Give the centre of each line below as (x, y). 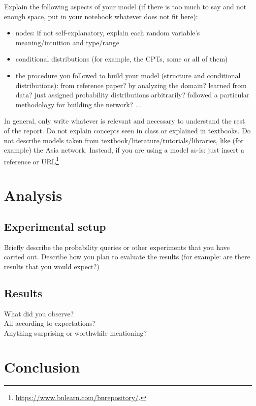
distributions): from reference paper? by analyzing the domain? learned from (131, 85)
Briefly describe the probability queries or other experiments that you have (117, 247)
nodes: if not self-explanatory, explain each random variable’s (108, 33)
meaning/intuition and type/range (67, 42)
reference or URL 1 (32, 160)
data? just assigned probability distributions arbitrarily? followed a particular (132, 95)
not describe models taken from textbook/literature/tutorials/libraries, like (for (124, 140)
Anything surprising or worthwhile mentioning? (76, 332)
